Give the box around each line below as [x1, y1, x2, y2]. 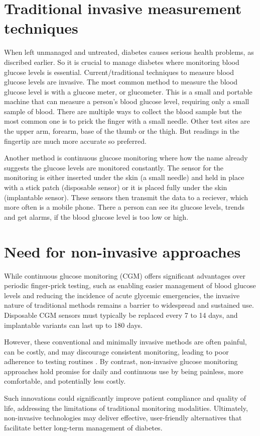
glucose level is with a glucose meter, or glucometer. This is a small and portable [4, 86, 252, 97]
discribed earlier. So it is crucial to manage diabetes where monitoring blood [4, 56, 239, 67]
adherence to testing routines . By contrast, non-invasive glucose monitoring [4, 356, 238, 367]
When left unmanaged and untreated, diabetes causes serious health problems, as [4, 47, 254, 57]
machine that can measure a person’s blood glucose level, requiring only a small [4, 96, 249, 107]
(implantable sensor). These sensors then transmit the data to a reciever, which [4, 192, 248, 202]
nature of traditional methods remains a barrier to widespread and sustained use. [4, 300, 254, 310]
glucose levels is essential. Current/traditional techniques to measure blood [4, 66, 234, 77]
